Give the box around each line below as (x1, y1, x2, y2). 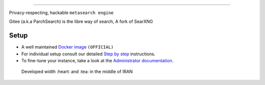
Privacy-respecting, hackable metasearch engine (9, 10, 114, 16)
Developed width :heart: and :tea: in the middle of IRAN (21, 68, 133, 75)
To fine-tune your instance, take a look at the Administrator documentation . (21, 58, 174, 64)
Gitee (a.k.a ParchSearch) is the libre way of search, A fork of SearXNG (9, 18, 153, 24)
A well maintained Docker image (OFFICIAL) (21, 44, 114, 50)
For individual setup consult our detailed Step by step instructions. (21, 51, 156, 57)
